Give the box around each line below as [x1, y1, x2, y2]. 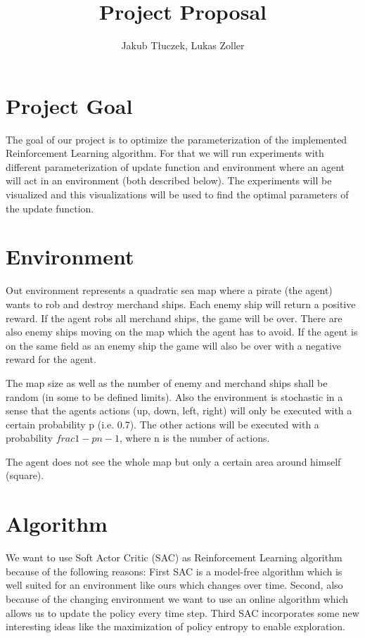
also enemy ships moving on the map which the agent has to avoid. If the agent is [6, 324, 358, 339]
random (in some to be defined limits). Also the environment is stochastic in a [6, 389, 343, 404]
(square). [6, 468, 44, 483]
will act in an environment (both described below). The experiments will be [6, 173, 332, 188]
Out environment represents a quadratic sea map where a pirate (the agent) [6, 283, 333, 298]
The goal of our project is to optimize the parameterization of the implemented [6, 132, 347, 146]
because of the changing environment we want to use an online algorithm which [6, 591, 349, 606]
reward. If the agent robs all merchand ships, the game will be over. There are [6, 310, 342, 325]
